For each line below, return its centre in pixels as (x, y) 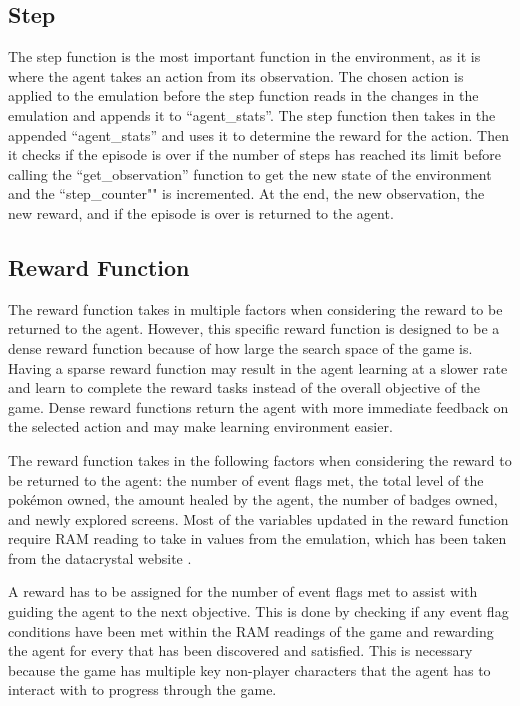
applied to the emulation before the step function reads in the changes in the (243, 95)
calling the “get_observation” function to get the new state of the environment (250, 173)
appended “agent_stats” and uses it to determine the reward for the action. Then (258, 134)
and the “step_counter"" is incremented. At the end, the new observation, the (246, 193)
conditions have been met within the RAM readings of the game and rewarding (251, 630)
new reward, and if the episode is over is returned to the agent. (201, 212)
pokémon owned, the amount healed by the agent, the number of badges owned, (253, 499)
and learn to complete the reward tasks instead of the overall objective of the (244, 387)
